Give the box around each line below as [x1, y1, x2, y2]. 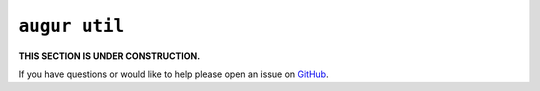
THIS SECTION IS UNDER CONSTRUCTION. [18, 50, 201, 62]
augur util [18, 15, 125, 37]
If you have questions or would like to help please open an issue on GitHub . [18, 68, 329, 80]
